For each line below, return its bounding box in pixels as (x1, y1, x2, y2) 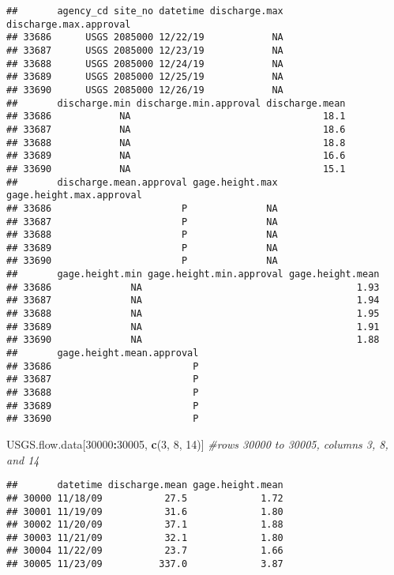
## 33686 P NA (6, 202, 278, 214)
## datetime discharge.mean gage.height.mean (6, 479, 283, 491)
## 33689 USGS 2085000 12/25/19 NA (6, 71, 283, 83)
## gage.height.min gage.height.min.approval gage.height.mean (6, 269, 380, 280)
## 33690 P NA (6, 255, 278, 267)
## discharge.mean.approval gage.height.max (6, 176, 278, 188)
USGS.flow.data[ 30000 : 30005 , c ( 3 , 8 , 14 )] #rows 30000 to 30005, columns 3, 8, (6, 436, 388, 452)
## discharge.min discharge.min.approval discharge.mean (6, 97, 346, 109)
